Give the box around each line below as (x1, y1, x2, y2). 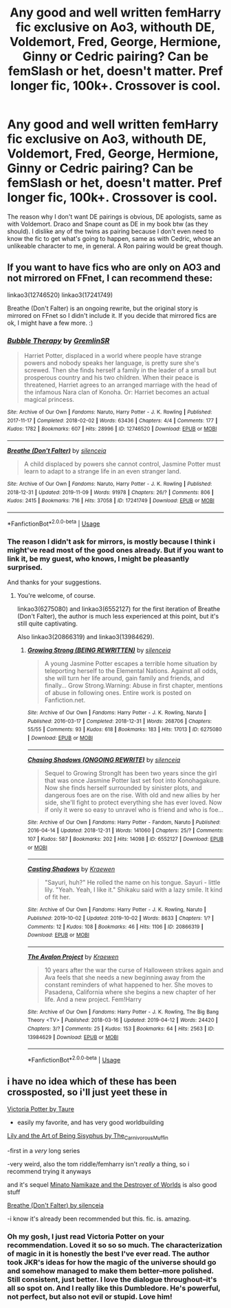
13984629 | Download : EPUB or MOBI (27, 1033, 119, 1040)
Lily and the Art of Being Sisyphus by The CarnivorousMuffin (7, 1131, 168, 1141)
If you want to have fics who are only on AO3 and (7, 261, 221, 273)
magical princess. (23, 396, 74, 404)
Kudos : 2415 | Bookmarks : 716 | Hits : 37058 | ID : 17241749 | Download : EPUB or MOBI (7, 497, 214, 504)
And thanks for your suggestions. (7, 578, 102, 586)
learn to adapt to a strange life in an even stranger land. (23, 467, 181, 475)
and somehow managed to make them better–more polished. (7, 1266, 214, 1276)
